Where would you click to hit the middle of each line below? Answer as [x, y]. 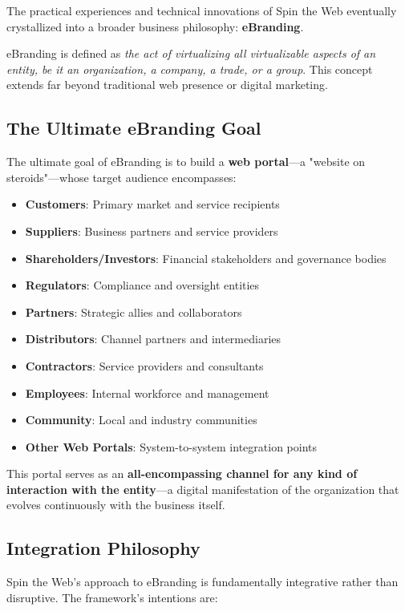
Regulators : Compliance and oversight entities [142, 285]
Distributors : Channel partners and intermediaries [153, 339]
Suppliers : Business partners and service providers [152, 231]
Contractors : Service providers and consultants [144, 365]
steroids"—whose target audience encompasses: [121, 177]
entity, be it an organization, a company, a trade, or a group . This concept [190, 69]
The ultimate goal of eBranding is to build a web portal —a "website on [186, 162]
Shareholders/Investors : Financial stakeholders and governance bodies [206, 258]
